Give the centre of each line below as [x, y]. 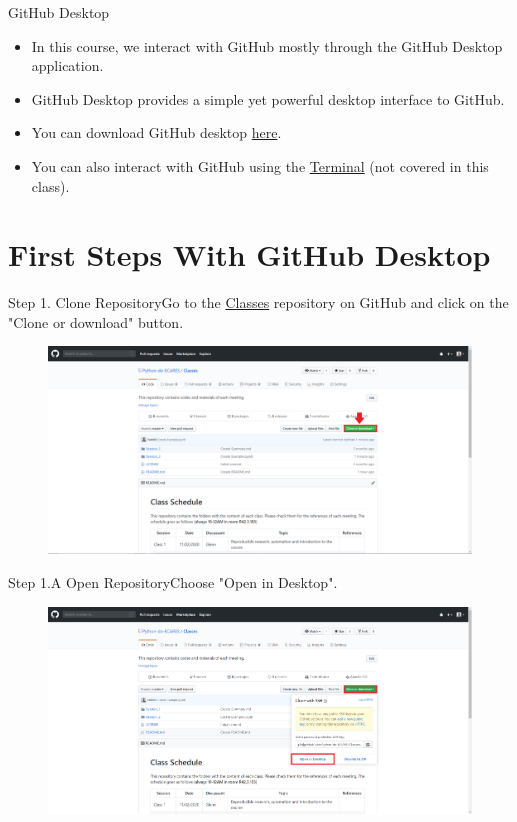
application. [67, 65]
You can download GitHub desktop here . [156, 132]
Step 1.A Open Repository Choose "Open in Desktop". [173, 581]
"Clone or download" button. [96, 321]
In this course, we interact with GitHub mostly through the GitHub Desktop [267, 45]
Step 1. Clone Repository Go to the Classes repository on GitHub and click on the [258, 302]
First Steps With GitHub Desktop [249, 254]
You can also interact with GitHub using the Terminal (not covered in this [260, 165]
